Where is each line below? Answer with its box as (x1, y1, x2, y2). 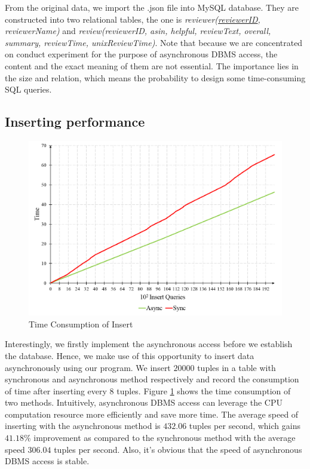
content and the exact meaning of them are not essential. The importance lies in (5, 59, 299, 72)
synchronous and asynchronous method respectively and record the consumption (5, 373, 299, 385)
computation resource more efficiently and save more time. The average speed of (5, 407, 299, 420)
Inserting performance (5, 112, 145, 131)
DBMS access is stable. (5, 455, 90, 467)
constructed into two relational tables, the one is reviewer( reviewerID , (5, 13, 260, 25)
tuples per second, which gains (189, 419, 300, 432)
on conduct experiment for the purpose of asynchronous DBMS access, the (5, 48, 278, 60)
